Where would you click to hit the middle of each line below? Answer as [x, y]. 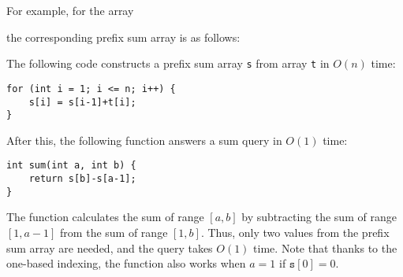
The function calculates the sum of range [105, 217]
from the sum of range [114, 232]
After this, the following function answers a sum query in [144, 140]
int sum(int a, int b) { [71, 166]
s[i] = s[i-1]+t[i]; [82, 102]
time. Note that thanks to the [325, 247]
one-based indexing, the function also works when [126, 263]
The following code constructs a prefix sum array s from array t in [168, 63]
